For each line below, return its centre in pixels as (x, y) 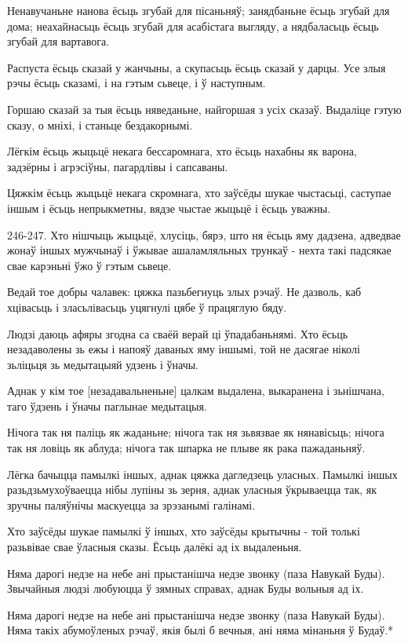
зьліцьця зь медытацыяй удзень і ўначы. (103, 364)
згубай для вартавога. (58, 41)
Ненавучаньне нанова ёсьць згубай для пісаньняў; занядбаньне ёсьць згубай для (199, 10)
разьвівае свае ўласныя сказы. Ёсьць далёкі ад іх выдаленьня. (155, 547)
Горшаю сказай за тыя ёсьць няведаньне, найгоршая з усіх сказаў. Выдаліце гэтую (204, 109)
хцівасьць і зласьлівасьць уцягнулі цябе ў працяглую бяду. (147, 307)
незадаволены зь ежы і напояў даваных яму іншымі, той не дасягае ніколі (184, 349)
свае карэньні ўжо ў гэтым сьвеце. (89, 265)
